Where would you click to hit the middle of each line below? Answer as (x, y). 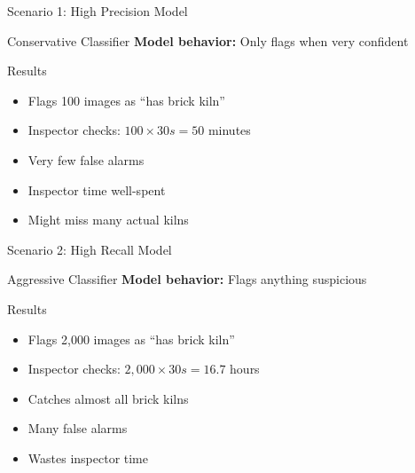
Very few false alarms (86, 159)
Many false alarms (78, 428)
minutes (229, 130)
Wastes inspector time (88, 457)
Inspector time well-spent (97, 189)
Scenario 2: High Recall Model (90, 249)
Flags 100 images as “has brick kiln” (126, 100)
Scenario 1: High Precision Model (98, 11)
